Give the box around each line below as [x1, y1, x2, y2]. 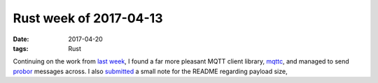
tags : [13, 44, 29, 52]
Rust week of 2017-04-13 [13, 10, 164, 26]
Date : [13, 35, 29, 43]
